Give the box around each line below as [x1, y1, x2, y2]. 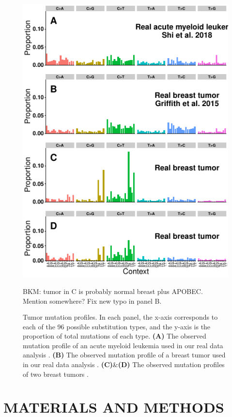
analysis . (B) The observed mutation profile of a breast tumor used [23, 350, 226, 360]
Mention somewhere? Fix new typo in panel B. [23, 295, 162, 306]
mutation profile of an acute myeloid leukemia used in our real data [23, 340, 223, 350]
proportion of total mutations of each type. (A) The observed [23, 331, 206, 341]
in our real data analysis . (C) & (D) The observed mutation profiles [23, 359, 225, 370]
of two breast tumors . [23, 369, 89, 379]
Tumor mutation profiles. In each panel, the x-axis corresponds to [23, 312, 218, 322]
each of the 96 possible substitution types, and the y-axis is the [23, 321, 211, 331]
